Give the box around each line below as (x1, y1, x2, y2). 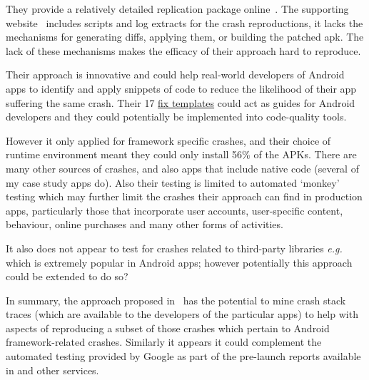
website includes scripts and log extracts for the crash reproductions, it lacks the (6, 15, 363, 30)
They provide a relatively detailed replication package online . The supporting (6, 1, 349, 16)
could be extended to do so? (6, 269, 128, 284)
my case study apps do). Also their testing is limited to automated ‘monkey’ (6, 175, 340, 190)
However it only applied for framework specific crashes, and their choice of (6, 133, 331, 148)
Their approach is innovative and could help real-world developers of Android (6, 67, 345, 82)
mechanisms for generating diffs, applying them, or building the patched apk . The (6, 29, 364, 44)
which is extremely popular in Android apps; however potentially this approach (6, 255, 353, 269)
